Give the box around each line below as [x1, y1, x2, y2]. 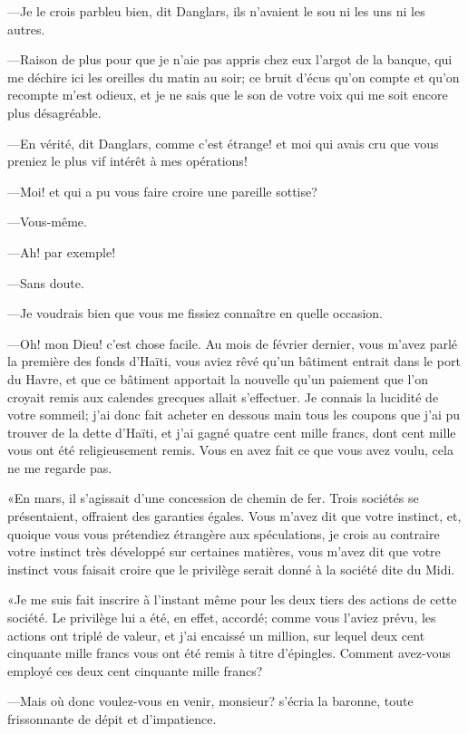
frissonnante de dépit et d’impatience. [7, 710, 217, 728]
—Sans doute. [7, 273, 84, 292]
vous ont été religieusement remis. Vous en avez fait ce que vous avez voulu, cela [7, 440, 453, 459]
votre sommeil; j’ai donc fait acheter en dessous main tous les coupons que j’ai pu [7, 405, 461, 424]
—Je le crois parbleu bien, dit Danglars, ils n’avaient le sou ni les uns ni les [7, 2, 425, 20]
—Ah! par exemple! [7, 242, 116, 261]
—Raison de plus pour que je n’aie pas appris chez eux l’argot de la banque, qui [7, 50, 453, 69]
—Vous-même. [7, 212, 87, 231]
